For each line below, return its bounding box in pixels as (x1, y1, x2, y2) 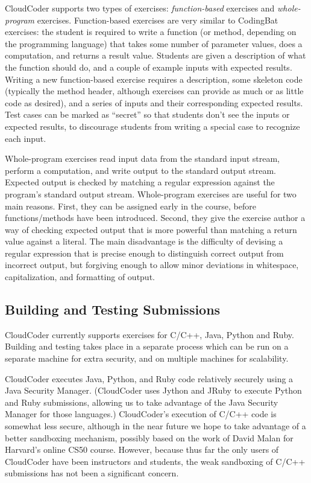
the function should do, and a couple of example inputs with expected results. (5, 60, 292, 73)
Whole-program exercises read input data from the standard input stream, (5, 152, 280, 165)
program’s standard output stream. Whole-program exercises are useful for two (5, 187, 297, 200)
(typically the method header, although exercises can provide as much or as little (5, 85, 304, 97)
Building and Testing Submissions (5, 300, 221, 319)
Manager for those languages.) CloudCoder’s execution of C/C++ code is (5, 408, 277, 420)
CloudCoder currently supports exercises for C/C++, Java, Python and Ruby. (5, 328, 294, 341)
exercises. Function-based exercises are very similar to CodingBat (37, 13, 278, 26)
